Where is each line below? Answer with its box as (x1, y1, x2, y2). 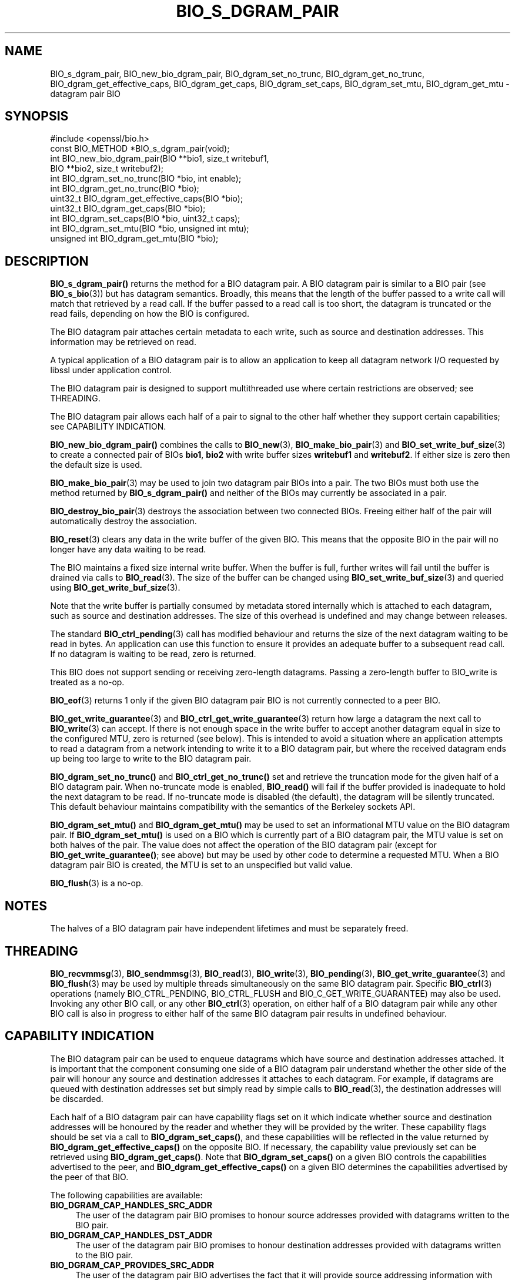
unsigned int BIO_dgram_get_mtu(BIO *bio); (50, 233, 219, 244)
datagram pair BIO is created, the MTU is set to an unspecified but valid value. (50, 860, 353, 870)
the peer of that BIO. (50, 1171, 129, 1182)
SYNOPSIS (5, 109, 69, 124)
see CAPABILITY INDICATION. (50, 421, 166, 432)
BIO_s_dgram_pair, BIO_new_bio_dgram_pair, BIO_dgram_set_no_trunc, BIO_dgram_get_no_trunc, (50, 68, 425, 79)
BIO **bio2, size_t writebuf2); (50, 163, 163, 174)
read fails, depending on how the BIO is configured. (50, 309, 250, 319)
